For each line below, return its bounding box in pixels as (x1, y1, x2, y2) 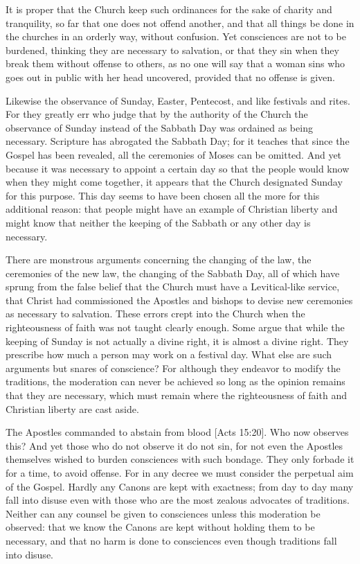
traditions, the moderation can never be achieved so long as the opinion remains (6, 374, 345, 389)
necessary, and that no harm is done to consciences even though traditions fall (6, 533, 337, 547)
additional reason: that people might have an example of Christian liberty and (6, 202, 338, 216)
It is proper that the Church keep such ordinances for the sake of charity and (6, 2, 332, 16)
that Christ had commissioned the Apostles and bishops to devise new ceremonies (6, 292, 353, 307)
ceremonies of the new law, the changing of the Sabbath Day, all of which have (6, 265, 340, 280)
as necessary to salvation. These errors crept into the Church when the (6, 306, 305, 321)
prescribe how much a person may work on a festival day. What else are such (6, 347, 332, 362)
